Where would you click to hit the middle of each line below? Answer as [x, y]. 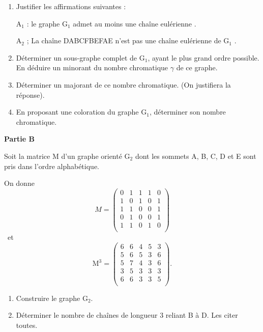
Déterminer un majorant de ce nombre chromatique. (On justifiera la [123, 84]
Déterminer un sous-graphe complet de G [80, 57]
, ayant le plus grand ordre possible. [203, 57]
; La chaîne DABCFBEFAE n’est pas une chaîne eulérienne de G [128, 40]
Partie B [19, 139]
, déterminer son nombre [187, 112]
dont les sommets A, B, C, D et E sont [196, 156]
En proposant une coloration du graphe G [81, 112]
